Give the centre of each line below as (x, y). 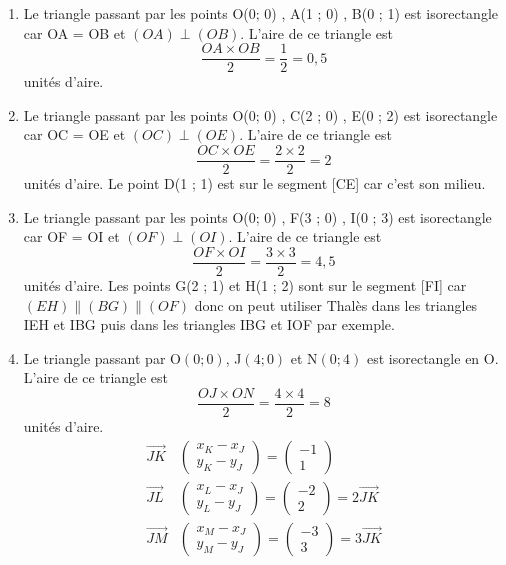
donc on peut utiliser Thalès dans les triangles (336, 304)
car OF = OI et (71, 236)
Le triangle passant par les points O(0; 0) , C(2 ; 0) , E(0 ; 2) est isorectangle (260, 114)
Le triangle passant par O (102, 357)
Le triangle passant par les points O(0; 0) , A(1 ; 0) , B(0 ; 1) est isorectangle (260, 13)
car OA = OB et (74, 32)
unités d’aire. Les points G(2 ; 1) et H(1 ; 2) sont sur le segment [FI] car (245, 284)
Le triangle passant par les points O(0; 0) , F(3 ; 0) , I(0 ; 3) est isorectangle (257, 216)
